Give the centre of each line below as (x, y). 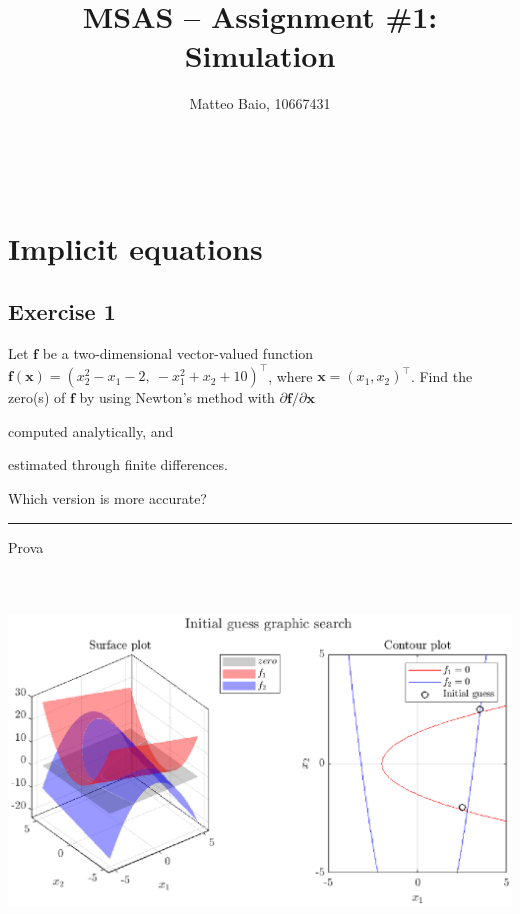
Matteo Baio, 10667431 (260, 103)
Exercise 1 (62, 311)
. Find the (441, 375)
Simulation (260, 55)
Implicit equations (135, 247)
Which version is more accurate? (107, 497)
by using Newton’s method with (177, 397)
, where (290, 375)
